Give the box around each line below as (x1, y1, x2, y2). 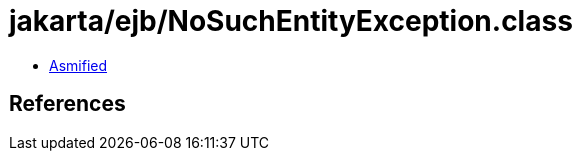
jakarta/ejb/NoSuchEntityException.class (9, 4, 573, 38)
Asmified (49, 56, 108, 74)
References (9, 91, 126, 117)
